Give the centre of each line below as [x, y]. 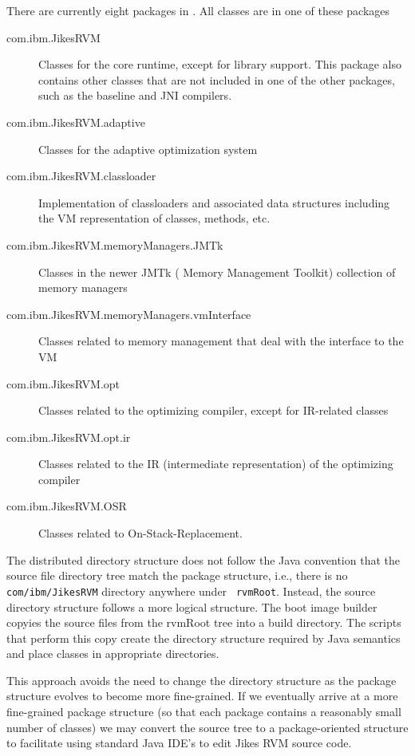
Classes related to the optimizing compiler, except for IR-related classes [213, 410]
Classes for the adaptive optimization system [148, 149]
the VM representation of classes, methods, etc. [154, 218]
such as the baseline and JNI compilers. [135, 95]
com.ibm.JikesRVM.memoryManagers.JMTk [115, 244]
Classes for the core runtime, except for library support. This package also [220, 64]
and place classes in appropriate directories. [113, 654]
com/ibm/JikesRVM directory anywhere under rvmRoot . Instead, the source [191, 591]
